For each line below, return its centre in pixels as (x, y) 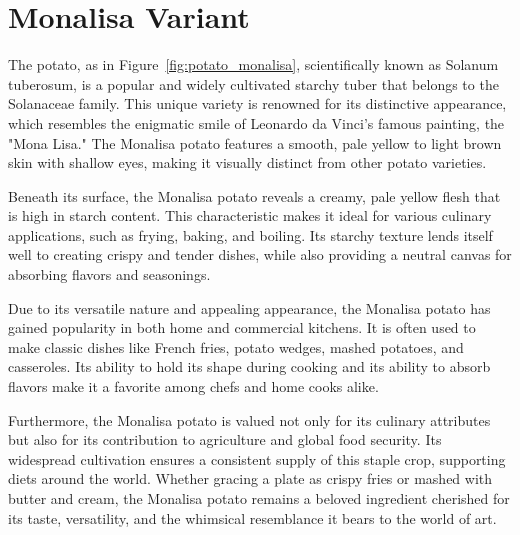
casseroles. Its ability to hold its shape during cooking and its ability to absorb (249, 366)
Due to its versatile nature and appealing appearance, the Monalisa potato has (249, 307)
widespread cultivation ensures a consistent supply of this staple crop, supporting (257, 458)
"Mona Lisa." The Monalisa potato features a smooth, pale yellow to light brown (255, 142)
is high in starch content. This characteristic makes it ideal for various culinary (250, 215)
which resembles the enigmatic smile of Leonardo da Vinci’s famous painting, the (256, 122)
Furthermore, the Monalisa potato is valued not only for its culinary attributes (249, 419)
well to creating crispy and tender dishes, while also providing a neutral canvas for (260, 254)
